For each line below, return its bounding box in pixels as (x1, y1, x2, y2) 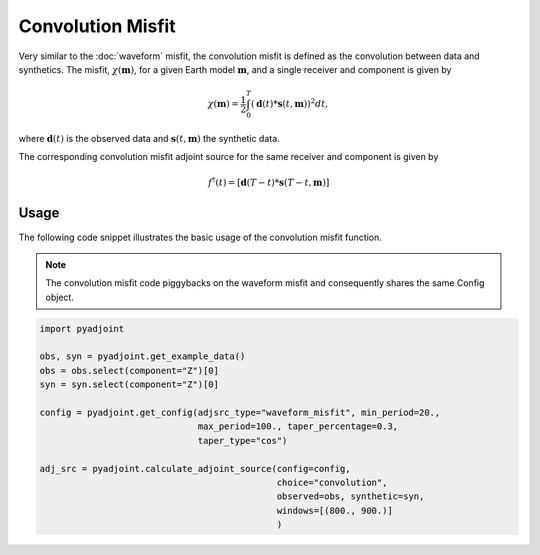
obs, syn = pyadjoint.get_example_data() (39, 351, 246, 362)
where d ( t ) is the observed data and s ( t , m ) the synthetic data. (18, 132, 280, 144)
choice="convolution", (276, 476, 388, 488)
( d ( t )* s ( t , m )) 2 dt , (250, 96, 329, 110)
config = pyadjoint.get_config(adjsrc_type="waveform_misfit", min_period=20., (39, 407, 441, 419)
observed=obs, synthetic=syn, (276, 491, 425, 502)
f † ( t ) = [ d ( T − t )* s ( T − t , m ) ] (208, 175, 330, 189)
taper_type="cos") (197, 435, 288, 446)
